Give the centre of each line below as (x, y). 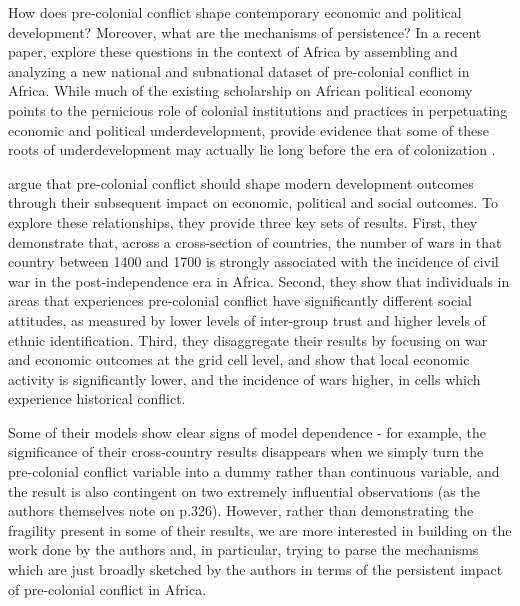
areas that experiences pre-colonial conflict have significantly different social (240, 300)
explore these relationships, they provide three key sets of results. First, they (243, 221)
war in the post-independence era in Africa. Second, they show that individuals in (259, 280)
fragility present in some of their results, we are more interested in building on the (260, 529)
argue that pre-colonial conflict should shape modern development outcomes (241, 182)
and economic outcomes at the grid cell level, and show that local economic (239, 359)
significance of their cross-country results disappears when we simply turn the (246, 451)
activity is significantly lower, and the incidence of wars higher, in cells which (244, 378)
